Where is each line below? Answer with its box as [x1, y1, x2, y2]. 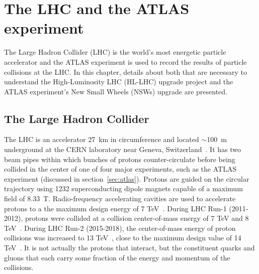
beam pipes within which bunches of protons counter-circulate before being [4, 154, 235, 164]
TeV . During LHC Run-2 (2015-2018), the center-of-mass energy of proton [4, 222, 236, 233]
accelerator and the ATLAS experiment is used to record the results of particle [4, 56, 247, 67]
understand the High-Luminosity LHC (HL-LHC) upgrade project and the [4, 76, 233, 87]
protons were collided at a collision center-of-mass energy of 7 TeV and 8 [25, 213, 249, 223]
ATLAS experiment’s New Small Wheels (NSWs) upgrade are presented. [4, 86, 227, 96]
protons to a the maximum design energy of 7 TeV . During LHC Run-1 [4, 203, 227, 213]
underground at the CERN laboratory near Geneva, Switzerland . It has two [4, 144, 241, 155]
